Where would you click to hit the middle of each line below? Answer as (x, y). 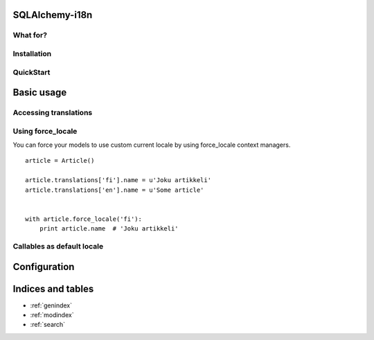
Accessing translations (53, 113)
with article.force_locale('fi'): (83, 219)
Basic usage (40, 92)
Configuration (44, 267)
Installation (32, 53)
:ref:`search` (48, 325)
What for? (30, 35)
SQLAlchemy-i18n (53, 15)
